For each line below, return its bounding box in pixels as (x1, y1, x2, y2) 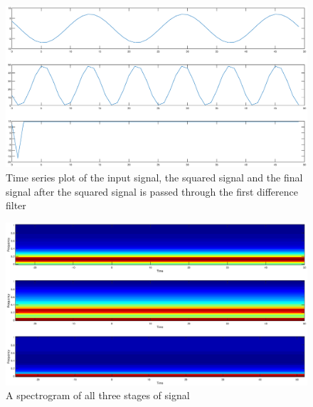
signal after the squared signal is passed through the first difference (6, 184, 299, 199)
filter (6, 198, 26, 213)
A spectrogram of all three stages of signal (6, 388, 190, 403)
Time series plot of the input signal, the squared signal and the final (6, 169, 303, 184)
